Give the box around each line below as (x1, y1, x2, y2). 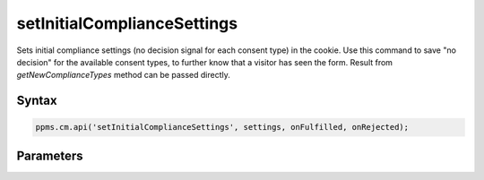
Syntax (16, 93, 57, 108)
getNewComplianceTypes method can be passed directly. (16, 70, 230, 81)
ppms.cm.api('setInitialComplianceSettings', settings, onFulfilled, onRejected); (35, 122, 410, 133)
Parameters (16, 148, 83, 163)
